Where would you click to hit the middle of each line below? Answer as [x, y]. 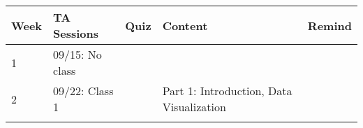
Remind [329, 25]
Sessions [76, 33]
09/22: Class [83, 91]
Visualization [194, 107]
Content [185, 25]
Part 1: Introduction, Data [227, 91]
